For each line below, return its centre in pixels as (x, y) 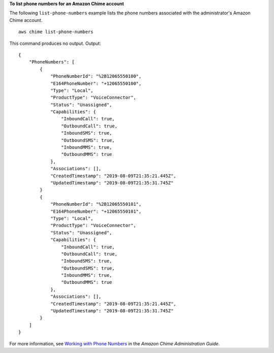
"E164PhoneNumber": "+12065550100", (96, 83)
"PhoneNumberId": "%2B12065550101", (96, 204)
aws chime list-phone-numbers (56, 32)
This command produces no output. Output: (55, 43)
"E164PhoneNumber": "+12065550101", (96, 211)
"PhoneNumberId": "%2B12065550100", (96, 76)
